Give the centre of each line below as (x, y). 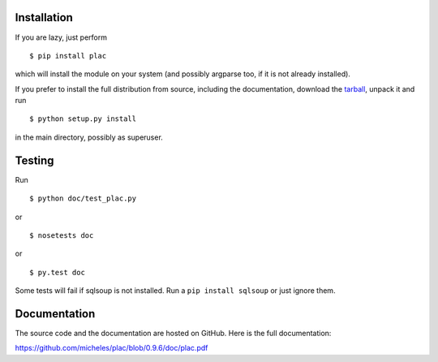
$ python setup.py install (83, 119)
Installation (44, 17)
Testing (34, 160)
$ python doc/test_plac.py (83, 198)
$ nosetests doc (62, 235)
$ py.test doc (57, 272)
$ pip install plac (68, 56)
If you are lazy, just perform (61, 37)
